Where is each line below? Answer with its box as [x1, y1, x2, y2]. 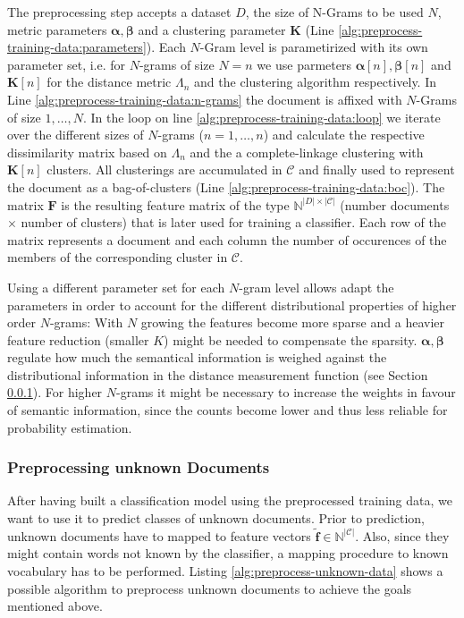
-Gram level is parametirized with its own [199, 38, 428, 56]
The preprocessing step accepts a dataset [7, 3, 232, 21]
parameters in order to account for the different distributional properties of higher [7, 295, 457, 314]
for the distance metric [46, 72, 172, 91]
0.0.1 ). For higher [7, 383, 103, 402]
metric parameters [7, 20, 107, 38]
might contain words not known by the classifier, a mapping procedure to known [7, 544, 449, 563]
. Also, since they [355, 526, 450, 545]
